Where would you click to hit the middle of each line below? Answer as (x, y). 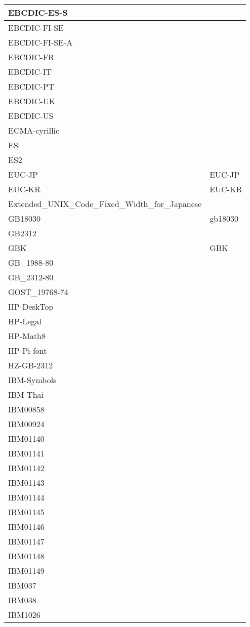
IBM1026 (24, 615)
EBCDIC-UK (32, 101)
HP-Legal (25, 321)
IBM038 (22, 600)
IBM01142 (26, 468)
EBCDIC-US (31, 116)
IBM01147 (26, 541)
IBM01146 (26, 527)
